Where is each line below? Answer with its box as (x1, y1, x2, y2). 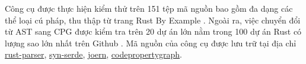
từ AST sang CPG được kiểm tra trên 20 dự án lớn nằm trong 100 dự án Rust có (5, 25, 302, 38)
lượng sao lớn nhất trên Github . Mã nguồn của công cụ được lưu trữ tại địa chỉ (5, 36, 297, 49)
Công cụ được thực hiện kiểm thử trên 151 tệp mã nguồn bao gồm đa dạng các (5, 2, 293, 14)
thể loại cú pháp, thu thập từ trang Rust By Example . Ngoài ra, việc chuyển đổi (5, 14, 301, 26)
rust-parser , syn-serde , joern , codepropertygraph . (5, 48, 182, 60)
